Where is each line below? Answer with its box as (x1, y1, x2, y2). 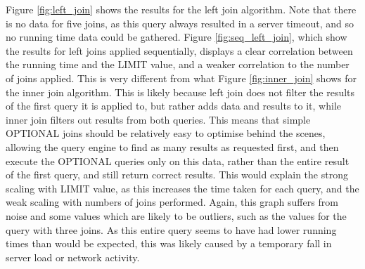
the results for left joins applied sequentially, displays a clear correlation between (6, 43, 353, 58)
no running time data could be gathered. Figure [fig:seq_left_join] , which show (6, 29, 347, 44)
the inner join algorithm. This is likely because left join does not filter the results (6, 84, 355, 99)
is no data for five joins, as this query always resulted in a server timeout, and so (6, 15, 354, 30)
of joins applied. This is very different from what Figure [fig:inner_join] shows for (6, 70, 357, 85)
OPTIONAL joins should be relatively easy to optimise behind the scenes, (6, 126, 326, 140)
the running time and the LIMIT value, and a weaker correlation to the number (6, 57, 350, 72)
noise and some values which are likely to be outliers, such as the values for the (6, 208, 347, 223)
